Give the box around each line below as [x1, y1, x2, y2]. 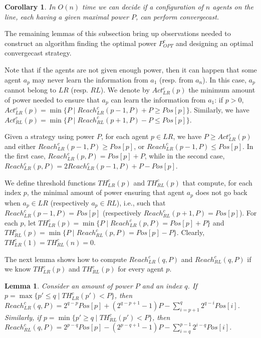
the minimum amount [188, 84, 255, 95]
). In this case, [202, 74, 246, 84]
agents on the [212, 1, 253, 11]
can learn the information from [111, 94, 206, 104]
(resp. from [159, 74, 193, 84]
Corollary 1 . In [5, 1, 56, 11]
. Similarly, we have [189, 104, 249, 115]
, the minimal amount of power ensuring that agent [27, 187, 185, 197]
